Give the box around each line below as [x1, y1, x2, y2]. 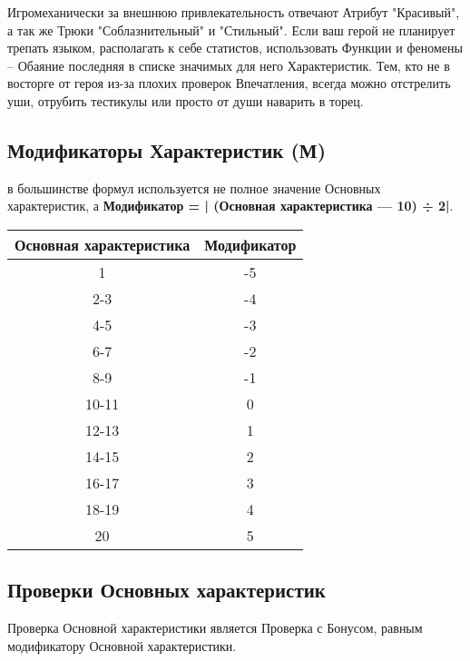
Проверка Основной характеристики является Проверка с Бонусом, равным [7, 618, 423, 637]
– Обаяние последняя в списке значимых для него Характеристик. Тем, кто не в [7, 55, 450, 74]
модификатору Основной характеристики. [7, 636, 237, 655]
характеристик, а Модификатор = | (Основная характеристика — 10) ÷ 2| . [7, 196, 454, 215]
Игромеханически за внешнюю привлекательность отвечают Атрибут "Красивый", [7, 3, 460, 21]
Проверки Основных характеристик [7, 576, 326, 604]
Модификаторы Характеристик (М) [7, 135, 327, 163]
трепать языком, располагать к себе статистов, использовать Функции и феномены [7, 38, 463, 57]
